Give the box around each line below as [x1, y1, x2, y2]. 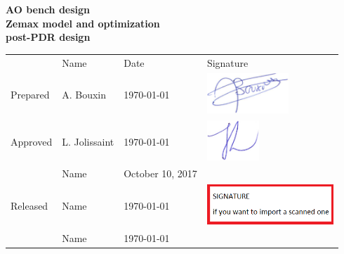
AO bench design [6, 2, 91, 16]
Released [11, 198, 48, 213]
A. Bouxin [62, 87, 106, 102]
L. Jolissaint [62, 134, 114, 148]
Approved [11, 134, 53, 148]
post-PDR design [6, 30, 91, 44]
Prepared [11, 87, 50, 102]
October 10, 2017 [124, 166, 197, 181]
